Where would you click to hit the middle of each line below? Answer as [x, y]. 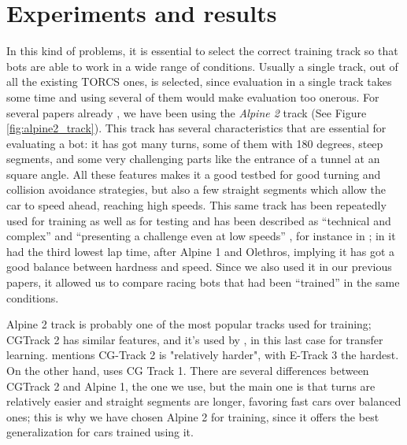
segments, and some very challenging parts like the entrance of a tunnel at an [193, 159]
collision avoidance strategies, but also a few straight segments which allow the [196, 189]
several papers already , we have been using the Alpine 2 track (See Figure [187, 112]
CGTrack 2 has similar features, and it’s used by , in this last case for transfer [195, 339]
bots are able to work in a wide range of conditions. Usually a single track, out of [202, 66]
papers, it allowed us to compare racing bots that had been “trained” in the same [203, 282]
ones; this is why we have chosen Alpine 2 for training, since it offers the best [193, 416]
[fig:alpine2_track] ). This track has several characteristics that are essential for [196, 128]
